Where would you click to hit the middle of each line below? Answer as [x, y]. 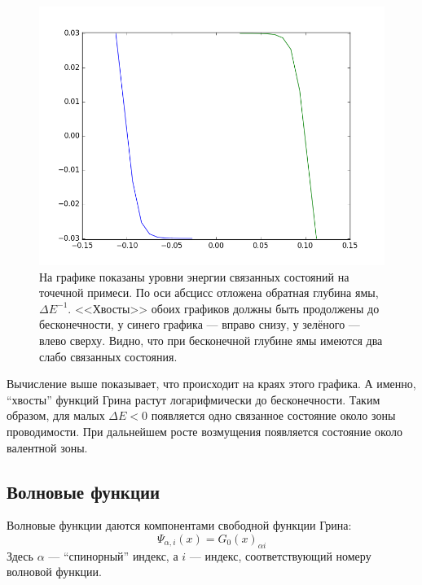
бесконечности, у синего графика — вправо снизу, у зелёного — [200, 324]
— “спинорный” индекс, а [113, 555]
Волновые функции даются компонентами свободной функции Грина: [179, 525]
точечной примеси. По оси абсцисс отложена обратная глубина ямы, [209, 292]
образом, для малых [56, 415]
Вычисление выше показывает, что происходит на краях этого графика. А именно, [211, 384]
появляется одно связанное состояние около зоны [273, 415]
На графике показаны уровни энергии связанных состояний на [194, 276]
